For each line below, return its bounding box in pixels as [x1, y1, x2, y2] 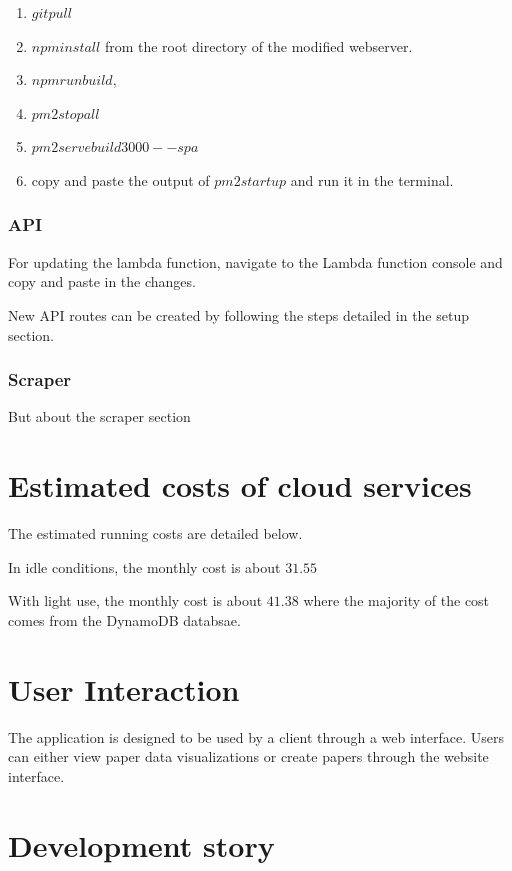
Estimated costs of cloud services [8, 465, 472, 506]
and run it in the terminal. [290, 169, 454, 190]
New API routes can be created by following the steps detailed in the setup [8, 304, 469, 325]
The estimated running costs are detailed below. [8, 523, 303, 544]
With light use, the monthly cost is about [8, 590, 263, 611]
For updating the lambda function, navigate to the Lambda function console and [8, 251, 503, 272]
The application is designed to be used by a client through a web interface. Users [8, 726, 504, 747]
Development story [8, 824, 275, 865]
